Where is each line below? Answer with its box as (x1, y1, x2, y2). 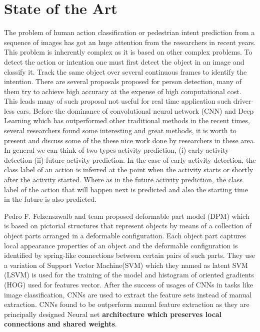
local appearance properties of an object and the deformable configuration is (4, 240, 238, 250)
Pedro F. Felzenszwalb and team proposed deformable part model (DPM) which (4, 210, 249, 221)
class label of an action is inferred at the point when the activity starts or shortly (4, 164, 253, 175)
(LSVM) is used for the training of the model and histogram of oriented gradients (4, 269, 254, 280)
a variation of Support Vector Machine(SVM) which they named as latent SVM (4, 259, 248, 270)
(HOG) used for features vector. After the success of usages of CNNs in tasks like (4, 279, 253, 289)
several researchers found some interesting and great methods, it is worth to (4, 125, 236, 136)
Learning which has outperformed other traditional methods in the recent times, (4, 115, 250, 126)
